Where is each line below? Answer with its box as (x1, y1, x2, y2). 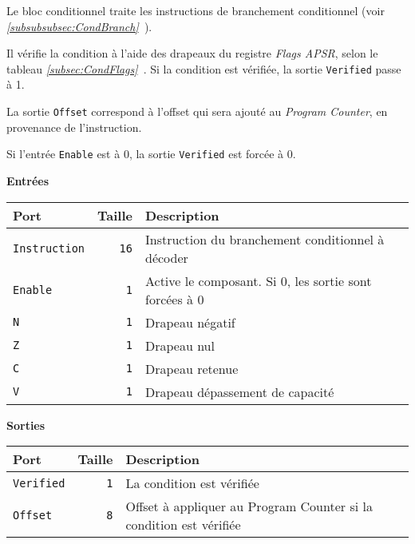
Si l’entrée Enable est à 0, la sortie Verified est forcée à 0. (6, 145, 296, 162)
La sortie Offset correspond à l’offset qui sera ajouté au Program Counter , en (6, 103, 388, 120)
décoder (144, 248, 188, 267)
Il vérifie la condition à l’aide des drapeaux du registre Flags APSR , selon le (6, 45, 378, 62)
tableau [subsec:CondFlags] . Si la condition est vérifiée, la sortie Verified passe (6, 60, 401, 77)
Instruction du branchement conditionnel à (144, 229, 385, 248)
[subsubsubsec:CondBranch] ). (6, 18, 152, 34)
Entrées (6, 172, 49, 189)
